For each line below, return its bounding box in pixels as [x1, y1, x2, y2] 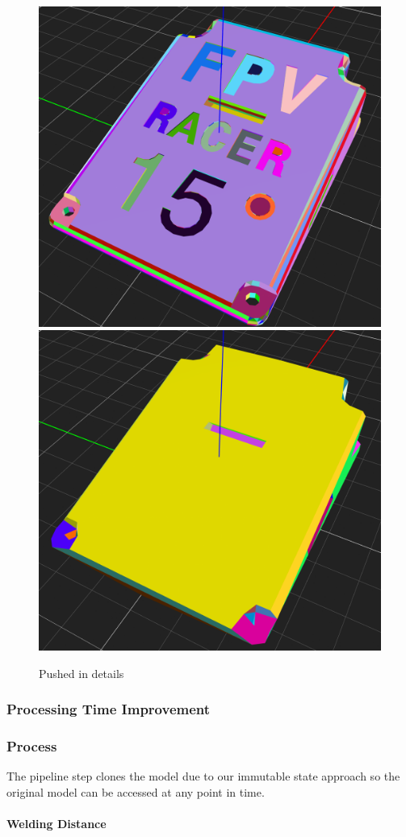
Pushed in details [39, 664, 124, 681]
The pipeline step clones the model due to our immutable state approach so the [6, 768, 400, 785]
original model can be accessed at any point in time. [6, 783, 265, 800]
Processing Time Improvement [6, 699, 211, 719]
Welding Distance [6, 814, 107, 831]
